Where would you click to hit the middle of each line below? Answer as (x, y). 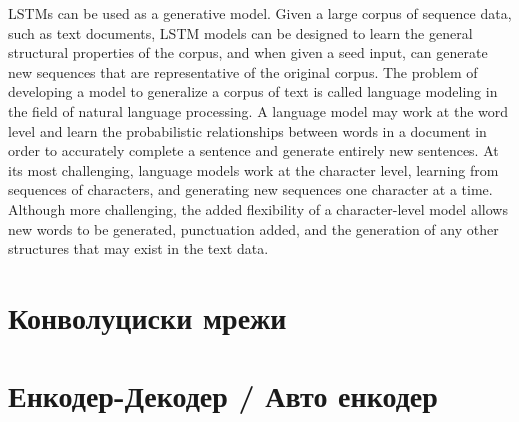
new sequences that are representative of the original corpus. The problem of (243, 71)
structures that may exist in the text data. (138, 248)
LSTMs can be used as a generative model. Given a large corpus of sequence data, (260, 13)
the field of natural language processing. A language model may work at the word (258, 110)
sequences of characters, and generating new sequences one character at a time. (250, 189)
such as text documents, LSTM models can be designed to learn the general (240, 32)
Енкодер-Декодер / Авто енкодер (223, 395)
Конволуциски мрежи (147, 316)
